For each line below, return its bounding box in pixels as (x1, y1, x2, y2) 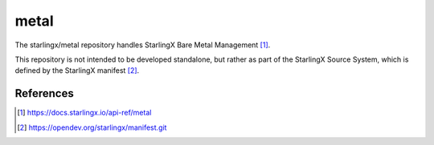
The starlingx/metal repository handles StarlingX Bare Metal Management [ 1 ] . (14, 40, 271, 50)
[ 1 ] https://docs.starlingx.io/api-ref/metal (17, 108, 152, 118)
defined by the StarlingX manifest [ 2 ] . (14, 66, 140, 75)
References (14, 87, 74, 100)
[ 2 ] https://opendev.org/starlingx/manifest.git (17, 123, 167, 132)
